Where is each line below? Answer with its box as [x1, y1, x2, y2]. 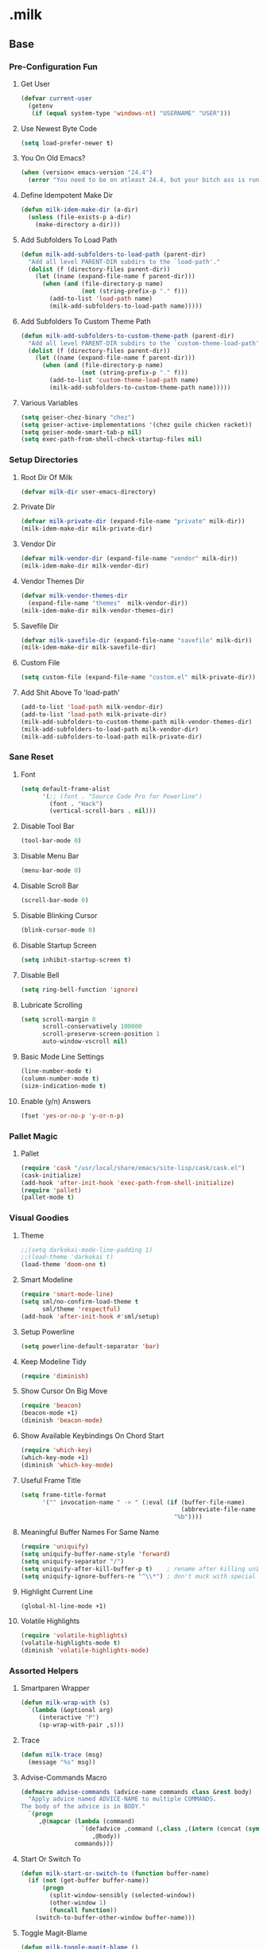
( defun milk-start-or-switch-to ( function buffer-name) [20, 1870, 210, 1877]
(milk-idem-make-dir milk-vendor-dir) [20, 562, 149, 570]
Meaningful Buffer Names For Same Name [20, 1528, 160, 1537]
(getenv [28, 102, 54, 110]
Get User [20, 79, 51, 88]
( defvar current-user [20, 94, 92, 103]
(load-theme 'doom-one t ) [20, 1261, 106, 1269]
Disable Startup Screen [20, 940, 97, 950]
